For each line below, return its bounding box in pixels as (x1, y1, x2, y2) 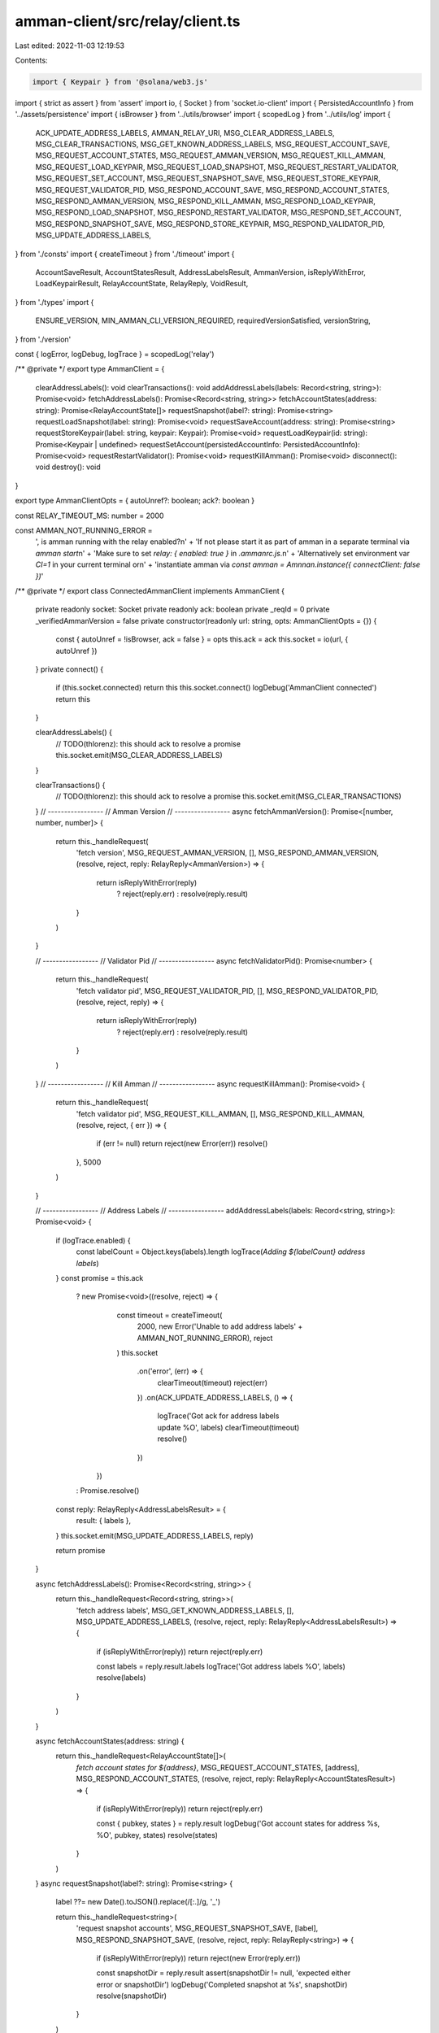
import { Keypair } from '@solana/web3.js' (32, 77, 209, 86)
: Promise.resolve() (76, 1486, 140, 1495)
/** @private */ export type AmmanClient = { (15, 364, 165, 374)
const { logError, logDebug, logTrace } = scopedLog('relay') (15, 349, 215, 359)
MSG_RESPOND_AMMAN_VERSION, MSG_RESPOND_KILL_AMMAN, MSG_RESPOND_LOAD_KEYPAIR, (35, 196, 376, 207)
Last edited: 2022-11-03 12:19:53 (15, 41, 125, 50)
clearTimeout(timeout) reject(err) (157, 1378, 268, 1387)
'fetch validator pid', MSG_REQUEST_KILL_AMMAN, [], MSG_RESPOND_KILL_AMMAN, (76, 1108, 365, 1118)
